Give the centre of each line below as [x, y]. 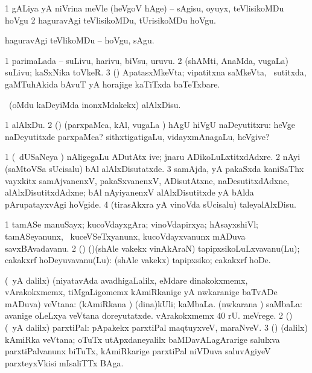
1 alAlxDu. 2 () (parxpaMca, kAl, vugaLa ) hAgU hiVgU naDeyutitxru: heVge [150, 125]
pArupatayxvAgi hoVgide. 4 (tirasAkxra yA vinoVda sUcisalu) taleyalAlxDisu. [151, 204]
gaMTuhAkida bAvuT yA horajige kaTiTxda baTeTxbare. [113, 84]
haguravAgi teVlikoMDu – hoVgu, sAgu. [80, 40]
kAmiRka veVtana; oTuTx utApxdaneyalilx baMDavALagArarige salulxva [142, 339]
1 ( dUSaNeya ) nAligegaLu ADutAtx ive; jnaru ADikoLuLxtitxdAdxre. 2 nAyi [153, 157]
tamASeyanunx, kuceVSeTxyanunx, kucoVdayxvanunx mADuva [125, 236]
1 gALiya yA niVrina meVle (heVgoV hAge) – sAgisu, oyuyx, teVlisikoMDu [145, 8]
